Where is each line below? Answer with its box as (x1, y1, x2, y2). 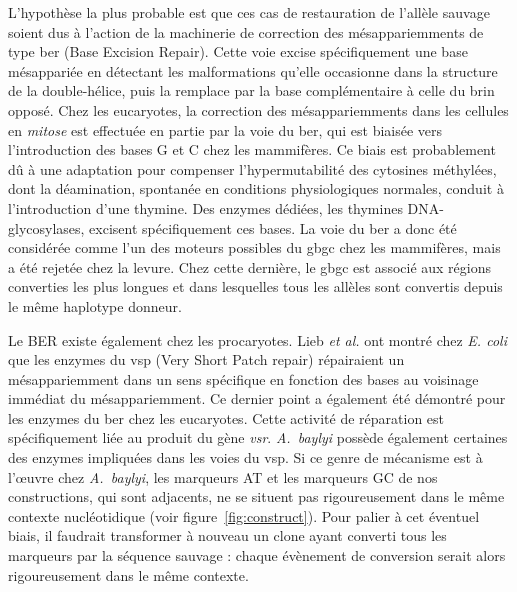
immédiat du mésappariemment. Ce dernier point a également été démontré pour (8, 388, 506, 409)
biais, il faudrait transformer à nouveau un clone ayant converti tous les (8, 525, 447, 546)
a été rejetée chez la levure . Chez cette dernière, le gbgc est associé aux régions (8, 256, 492, 277)
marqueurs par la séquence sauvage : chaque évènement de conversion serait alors (8, 545, 506, 566)
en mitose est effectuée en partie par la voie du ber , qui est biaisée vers (8, 119, 443, 140)
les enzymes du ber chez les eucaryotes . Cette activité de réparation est (8, 407, 445, 428)
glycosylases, (8, 217, 85, 238)
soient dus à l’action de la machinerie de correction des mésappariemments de (8, 21, 484, 42)
